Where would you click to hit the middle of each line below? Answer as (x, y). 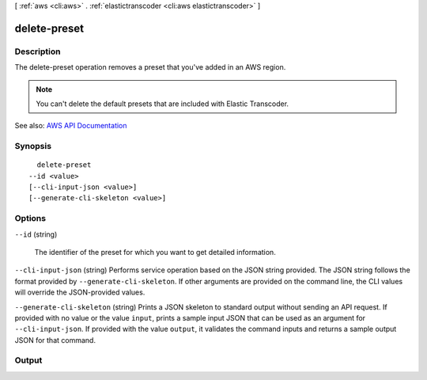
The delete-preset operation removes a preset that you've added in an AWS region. (150, 67)
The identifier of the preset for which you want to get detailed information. (155, 252)
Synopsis (33, 146)
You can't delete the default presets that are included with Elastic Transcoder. (162, 104)
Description (38, 51)
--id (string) (36, 234)
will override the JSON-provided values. (80, 292)
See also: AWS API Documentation (71, 126)
